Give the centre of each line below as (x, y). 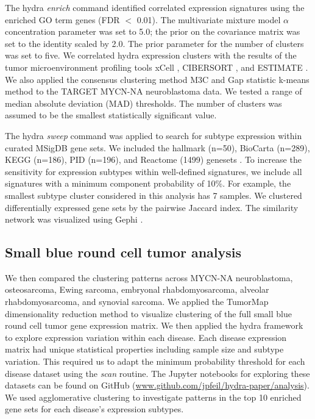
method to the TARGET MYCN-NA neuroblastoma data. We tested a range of (154, 91)
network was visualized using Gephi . (74, 219)
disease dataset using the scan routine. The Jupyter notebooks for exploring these (157, 373)
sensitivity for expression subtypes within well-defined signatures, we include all (154, 171)
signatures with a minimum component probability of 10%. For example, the (148, 183)
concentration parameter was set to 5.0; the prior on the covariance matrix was (153, 31)
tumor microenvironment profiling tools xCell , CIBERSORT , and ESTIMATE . (157, 67)
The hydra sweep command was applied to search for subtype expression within (154, 135)
